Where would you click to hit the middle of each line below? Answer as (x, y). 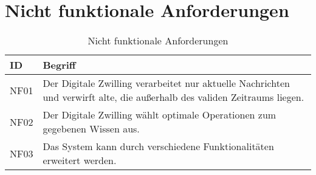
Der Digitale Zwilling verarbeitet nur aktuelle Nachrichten (166, 83)
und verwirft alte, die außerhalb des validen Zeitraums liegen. (173, 97)
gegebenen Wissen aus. (91, 129)
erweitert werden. (80, 160)
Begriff (59, 65)
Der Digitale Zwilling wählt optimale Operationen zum (160, 115)
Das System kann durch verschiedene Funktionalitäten (158, 146)
